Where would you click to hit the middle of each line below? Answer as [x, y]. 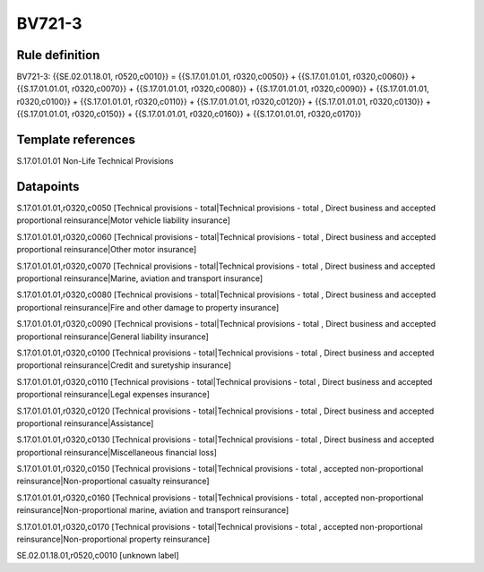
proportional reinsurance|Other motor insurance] [107, 250]
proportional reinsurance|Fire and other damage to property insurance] [148, 307]
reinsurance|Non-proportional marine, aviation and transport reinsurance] [153, 510]
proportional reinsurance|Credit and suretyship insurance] [124, 365]
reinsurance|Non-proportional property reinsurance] [113, 539]
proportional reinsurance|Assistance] [85, 423]
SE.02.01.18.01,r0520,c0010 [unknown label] [98, 556]
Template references [76, 140]
